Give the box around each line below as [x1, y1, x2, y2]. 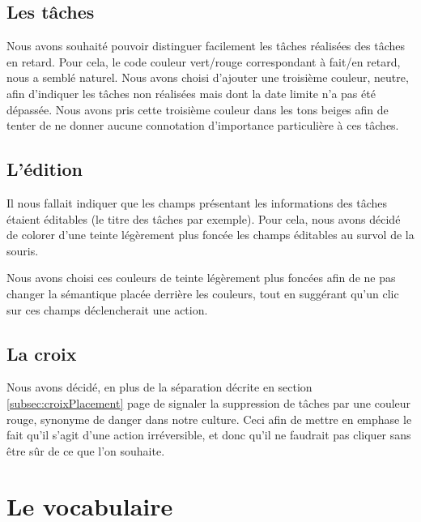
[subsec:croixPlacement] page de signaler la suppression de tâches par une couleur [6, 394, 411, 411]
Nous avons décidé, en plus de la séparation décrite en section [6, 379, 313, 396]
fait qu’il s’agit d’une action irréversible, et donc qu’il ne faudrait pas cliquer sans [6, 426, 411, 443]
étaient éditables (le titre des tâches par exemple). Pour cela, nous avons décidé [6, 210, 401, 227]
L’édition [6, 156, 83, 182]
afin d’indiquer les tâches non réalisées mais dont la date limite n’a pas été [6, 84, 376, 101]
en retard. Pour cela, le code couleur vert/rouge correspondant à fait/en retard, [6, 53, 401, 70]
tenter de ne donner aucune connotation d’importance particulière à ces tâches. [6, 117, 399, 134]
